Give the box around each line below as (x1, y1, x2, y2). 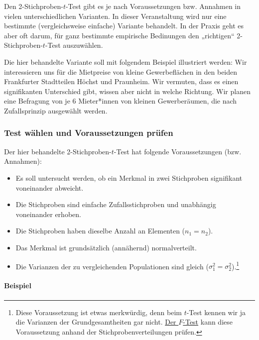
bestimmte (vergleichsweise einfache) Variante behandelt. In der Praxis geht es (4, 20, 244, 31)
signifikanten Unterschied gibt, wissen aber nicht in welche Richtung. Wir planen (4, 86, 251, 96)
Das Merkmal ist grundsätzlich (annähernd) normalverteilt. (15, 242, 197, 252)
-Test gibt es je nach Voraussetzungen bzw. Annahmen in (65, 1, 241, 11)
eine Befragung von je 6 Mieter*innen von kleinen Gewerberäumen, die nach (4, 96, 237, 106)
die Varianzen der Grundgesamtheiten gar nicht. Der (15, 317, 176, 327)
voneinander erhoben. (15, 209, 81, 219)
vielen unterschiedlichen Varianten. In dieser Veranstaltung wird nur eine (4, 10, 227, 21)
